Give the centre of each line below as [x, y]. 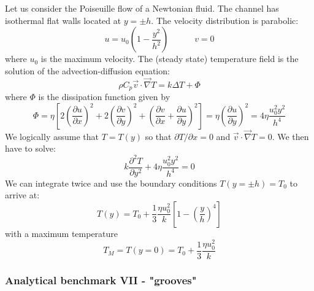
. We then [290, 136]
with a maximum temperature [62, 233]
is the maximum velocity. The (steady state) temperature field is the [170, 59]
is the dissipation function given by [104, 97]
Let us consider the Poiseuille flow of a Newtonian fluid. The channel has [142, 8]
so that [158, 136]
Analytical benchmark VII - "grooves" [101, 280]
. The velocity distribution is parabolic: [225, 20]
